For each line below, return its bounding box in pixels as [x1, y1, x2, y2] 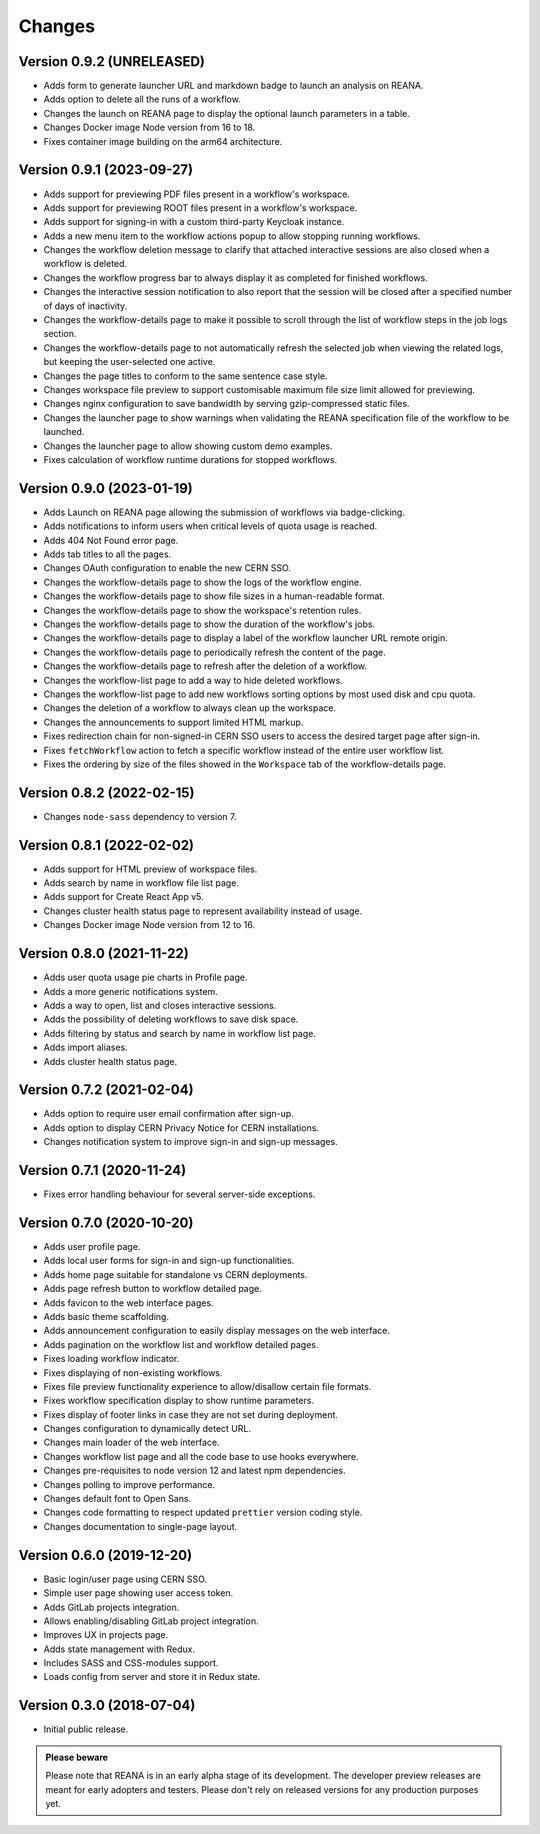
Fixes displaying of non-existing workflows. [43, 1366, 223, 1379]
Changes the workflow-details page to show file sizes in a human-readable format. [43, 590, 385, 602]
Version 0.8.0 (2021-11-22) [18, 945, 189, 962]
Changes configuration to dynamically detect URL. [43, 1423, 252, 1435]
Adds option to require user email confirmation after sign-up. [43, 1108, 294, 1120]
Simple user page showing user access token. [43, 1587, 234, 1599]
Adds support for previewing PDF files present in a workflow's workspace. [43, 188, 350, 200]
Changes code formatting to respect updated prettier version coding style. [43, 1506, 363, 1519]
